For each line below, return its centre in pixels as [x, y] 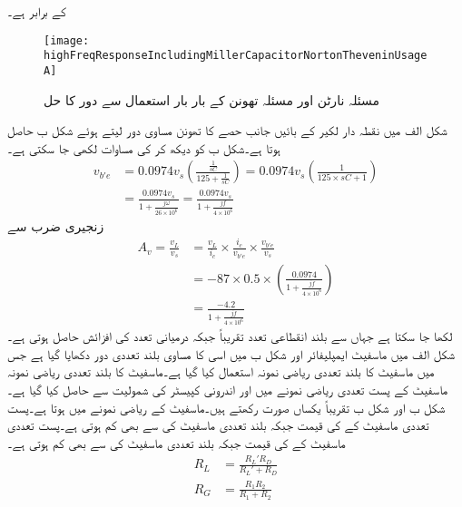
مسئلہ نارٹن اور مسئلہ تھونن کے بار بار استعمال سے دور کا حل [212, 99]
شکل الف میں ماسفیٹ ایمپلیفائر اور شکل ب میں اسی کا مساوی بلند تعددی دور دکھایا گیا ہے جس [231, 353]
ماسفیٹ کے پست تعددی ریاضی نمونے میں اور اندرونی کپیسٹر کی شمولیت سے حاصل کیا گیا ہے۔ [228, 389]
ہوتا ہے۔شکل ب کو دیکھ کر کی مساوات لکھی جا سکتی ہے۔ [144, 147]
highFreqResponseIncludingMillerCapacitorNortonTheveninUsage [236, 56]
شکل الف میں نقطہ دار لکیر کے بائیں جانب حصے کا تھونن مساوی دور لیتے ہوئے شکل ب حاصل [227, 130]
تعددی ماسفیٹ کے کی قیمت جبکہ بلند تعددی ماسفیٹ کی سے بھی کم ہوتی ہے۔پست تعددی [218, 425]
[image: [67, 40]
